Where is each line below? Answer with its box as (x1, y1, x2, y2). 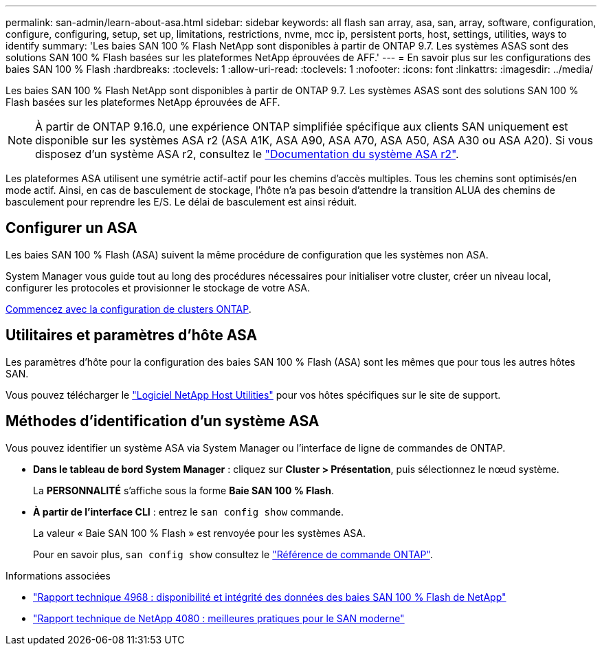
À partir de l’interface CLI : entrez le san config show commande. (33, 505, 344, 518)
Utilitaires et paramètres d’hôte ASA (5, 327, 258, 344)
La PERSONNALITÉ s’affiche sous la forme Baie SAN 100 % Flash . (33, 484, 334, 496)
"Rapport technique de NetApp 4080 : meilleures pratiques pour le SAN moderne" (33, 612, 405, 624)
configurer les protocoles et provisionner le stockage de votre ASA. (5, 281, 310, 294)
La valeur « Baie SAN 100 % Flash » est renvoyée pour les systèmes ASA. (33, 527, 366, 539)
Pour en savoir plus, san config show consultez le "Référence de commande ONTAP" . (33, 548, 433, 560)
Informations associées (5, 569, 111, 582)
